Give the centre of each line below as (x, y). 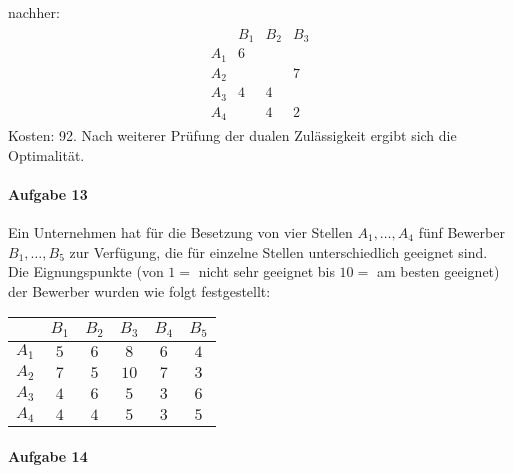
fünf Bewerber (461, 232)
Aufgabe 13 (48, 193)
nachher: (34, 12)
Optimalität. (46, 154)
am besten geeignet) (438, 271)
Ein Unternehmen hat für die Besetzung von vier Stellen (180, 232)
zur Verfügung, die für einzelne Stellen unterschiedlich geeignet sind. (278, 251)
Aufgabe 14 (48, 455)
